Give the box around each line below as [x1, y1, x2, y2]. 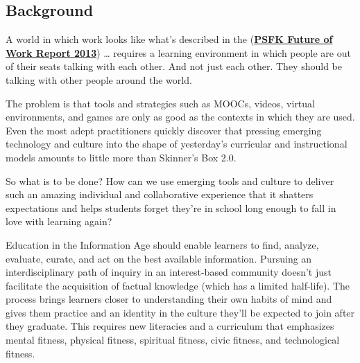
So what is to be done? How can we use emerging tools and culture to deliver [6, 173, 334, 188]
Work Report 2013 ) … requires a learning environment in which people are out [6, 45, 351, 60]
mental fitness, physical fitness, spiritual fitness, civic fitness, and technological [6, 333, 340, 347]
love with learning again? [6, 214, 112, 229]
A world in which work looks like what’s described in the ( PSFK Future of [6, 32, 333, 46]
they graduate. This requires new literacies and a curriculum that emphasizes [6, 319, 334, 333]
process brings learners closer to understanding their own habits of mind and [6, 292, 332, 306]
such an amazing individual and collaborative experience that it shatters [6, 187, 314, 202]
